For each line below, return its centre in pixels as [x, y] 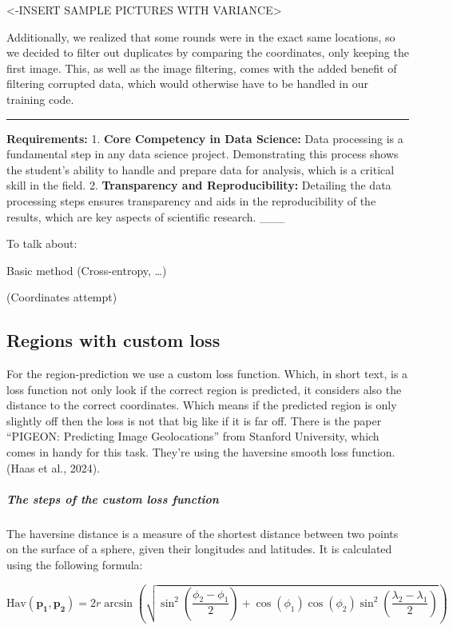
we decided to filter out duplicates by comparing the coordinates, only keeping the [208, 52]
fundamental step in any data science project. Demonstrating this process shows [203, 154]
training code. [40, 99]
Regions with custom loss [113, 340]
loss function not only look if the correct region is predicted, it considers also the [204, 389]
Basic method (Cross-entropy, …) [87, 270]
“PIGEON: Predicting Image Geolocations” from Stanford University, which [193, 436]
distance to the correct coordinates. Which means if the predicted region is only [202, 405]
